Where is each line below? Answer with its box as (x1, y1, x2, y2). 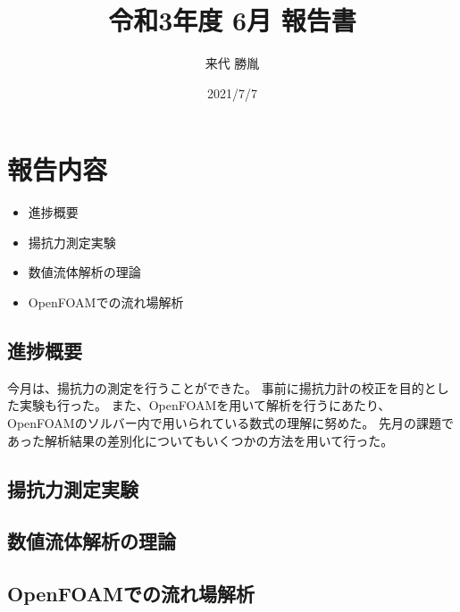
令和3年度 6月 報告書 (108, 2, 356, 38)
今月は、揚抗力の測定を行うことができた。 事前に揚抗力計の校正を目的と (7, 378, 437, 397)
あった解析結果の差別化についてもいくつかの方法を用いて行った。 (7, 431, 394, 449)
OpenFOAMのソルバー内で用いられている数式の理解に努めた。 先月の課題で (7, 414, 454, 432)
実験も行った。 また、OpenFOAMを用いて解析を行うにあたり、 (19, 396, 391, 415)
